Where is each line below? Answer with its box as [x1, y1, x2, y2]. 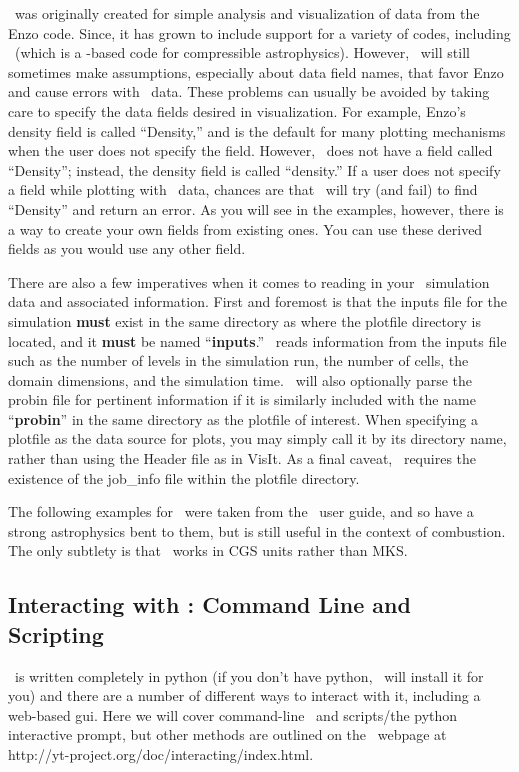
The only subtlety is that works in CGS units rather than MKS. [8, 540, 408, 561]
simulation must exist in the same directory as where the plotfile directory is [8, 310, 481, 331]
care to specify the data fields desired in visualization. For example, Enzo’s [8, 100, 466, 121]
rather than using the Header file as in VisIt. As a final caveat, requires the [8, 448, 477, 469]
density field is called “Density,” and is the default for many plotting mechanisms [8, 120, 506, 141]
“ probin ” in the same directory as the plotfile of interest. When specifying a [8, 408, 478, 429]
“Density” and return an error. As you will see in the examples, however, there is [8, 198, 504, 219]
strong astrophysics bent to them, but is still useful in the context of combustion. [8, 520, 506, 541]
